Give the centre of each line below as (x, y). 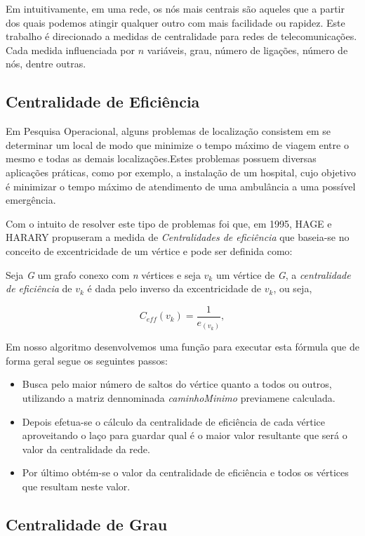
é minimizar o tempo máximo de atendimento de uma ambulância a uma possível (181, 186)
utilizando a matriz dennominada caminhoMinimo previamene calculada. (179, 398)
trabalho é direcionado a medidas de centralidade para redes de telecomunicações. (181, 36)
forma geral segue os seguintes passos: (87, 360)
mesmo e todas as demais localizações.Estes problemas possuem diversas (161, 158)
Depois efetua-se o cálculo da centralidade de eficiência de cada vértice (174, 421)
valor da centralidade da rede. (86, 449)
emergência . (31, 200)
